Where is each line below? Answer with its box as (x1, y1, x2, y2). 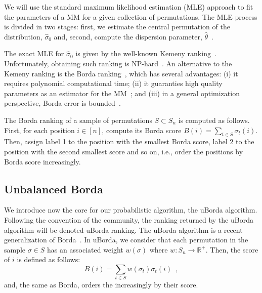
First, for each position (4, 124, 75, 135)
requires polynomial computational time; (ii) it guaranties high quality (4, 78, 223, 89)
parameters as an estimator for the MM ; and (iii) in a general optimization (4, 88, 240, 98)
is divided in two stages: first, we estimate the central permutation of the (4, 21, 230, 32)
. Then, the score (205, 244, 258, 255)
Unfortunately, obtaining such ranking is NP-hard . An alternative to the (4, 58, 232, 68)
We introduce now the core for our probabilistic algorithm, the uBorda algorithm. (4, 204, 257, 215)
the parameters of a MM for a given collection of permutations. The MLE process (4, 11, 257, 22)
